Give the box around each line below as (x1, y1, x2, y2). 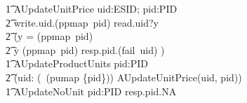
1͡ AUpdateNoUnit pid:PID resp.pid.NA (6, 83, 177, 98)
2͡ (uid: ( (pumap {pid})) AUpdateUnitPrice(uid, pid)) (6, 69, 242, 84)
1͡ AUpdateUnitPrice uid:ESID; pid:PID (6, 1, 178, 15)
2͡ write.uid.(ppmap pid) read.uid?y (6, 15, 159, 29)
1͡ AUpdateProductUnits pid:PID (6, 56, 148, 71)
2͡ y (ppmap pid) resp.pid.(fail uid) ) (6, 42, 165, 57)
